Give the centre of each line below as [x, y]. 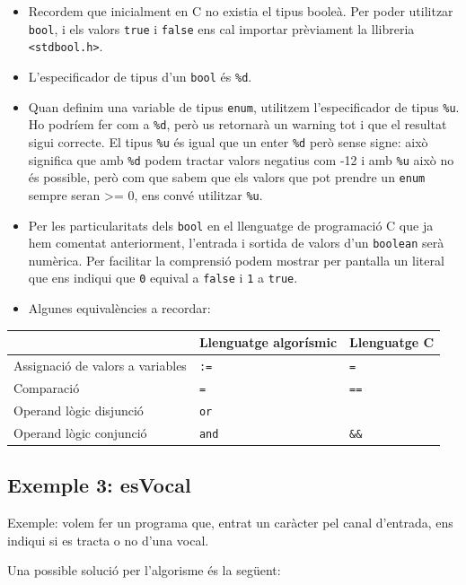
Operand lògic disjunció [79, 410]
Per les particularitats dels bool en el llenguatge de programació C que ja [231, 225]
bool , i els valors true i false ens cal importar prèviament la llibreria [221, 28]
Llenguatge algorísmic [268, 342]
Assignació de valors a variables [100, 366]
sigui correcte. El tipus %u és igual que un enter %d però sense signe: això [228, 141]
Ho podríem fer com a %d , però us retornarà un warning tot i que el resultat [237, 124]
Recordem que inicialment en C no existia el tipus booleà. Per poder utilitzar [241, 11]
